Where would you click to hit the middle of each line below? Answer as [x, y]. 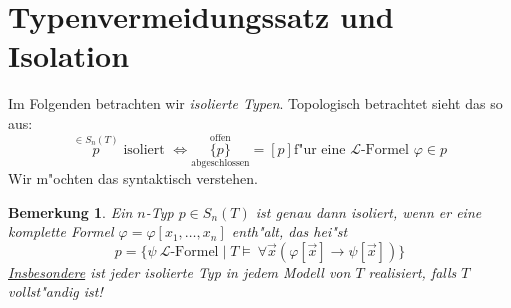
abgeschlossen [220, 163]
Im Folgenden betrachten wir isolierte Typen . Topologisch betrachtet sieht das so [255, 103]
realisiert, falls [412, 271]
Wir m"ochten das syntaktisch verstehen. [133, 177]
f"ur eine [319, 149]
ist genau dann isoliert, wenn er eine [368, 211]
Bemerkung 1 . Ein [70, 211]
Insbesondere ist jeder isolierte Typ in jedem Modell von [179, 271]
